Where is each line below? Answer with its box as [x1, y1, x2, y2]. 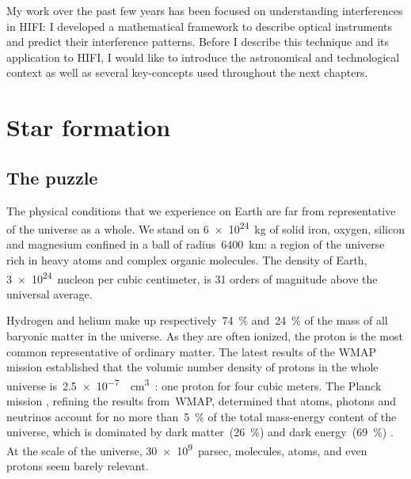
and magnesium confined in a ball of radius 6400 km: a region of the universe [6, 236, 385, 253]
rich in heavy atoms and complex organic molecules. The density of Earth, [6, 251, 367, 268]
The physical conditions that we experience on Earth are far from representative [6, 202, 396, 219]
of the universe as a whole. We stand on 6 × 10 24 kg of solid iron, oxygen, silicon [6, 219, 405, 237]
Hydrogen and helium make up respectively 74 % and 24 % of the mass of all [6, 312, 388, 329]
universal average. [6, 285, 93, 302]
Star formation [6, 111, 171, 143]
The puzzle [6, 165, 98, 189]
